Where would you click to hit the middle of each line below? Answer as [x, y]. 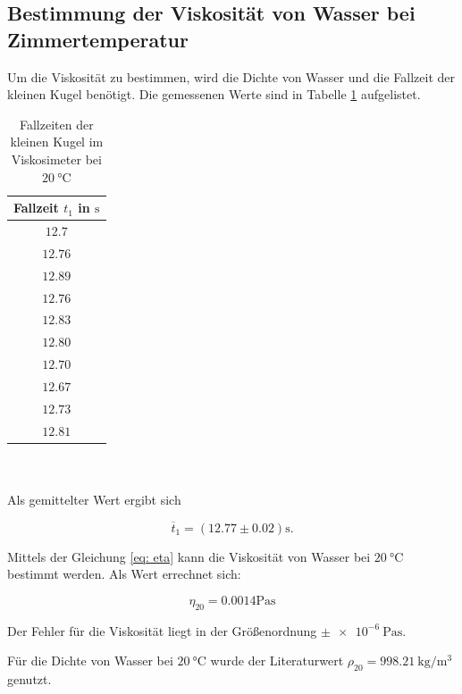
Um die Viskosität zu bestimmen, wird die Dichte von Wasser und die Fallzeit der [231, 76]
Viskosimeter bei [56, 159]
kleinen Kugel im [57, 142]
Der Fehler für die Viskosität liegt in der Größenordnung [162, 630]
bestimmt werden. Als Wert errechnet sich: [124, 574]
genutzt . [29, 679]
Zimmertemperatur [98, 39]
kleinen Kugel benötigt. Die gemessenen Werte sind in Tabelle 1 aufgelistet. [214, 94]
